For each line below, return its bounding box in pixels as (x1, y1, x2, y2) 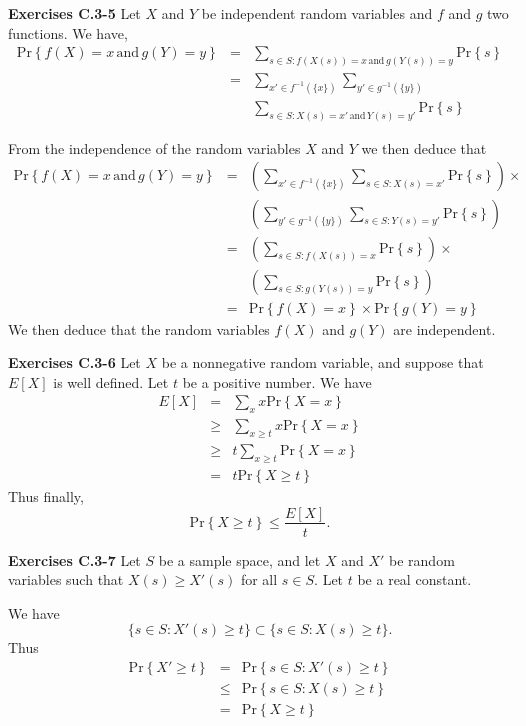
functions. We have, (8, 22, 128, 43)
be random (389, 549, 455, 570)
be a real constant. (357, 569, 472, 590)
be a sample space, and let (158, 549, 321, 570)
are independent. (393, 318, 496, 339)
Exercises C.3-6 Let (8, 352, 141, 373)
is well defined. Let (53, 371, 169, 392)
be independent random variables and (201, 3, 433, 23)
